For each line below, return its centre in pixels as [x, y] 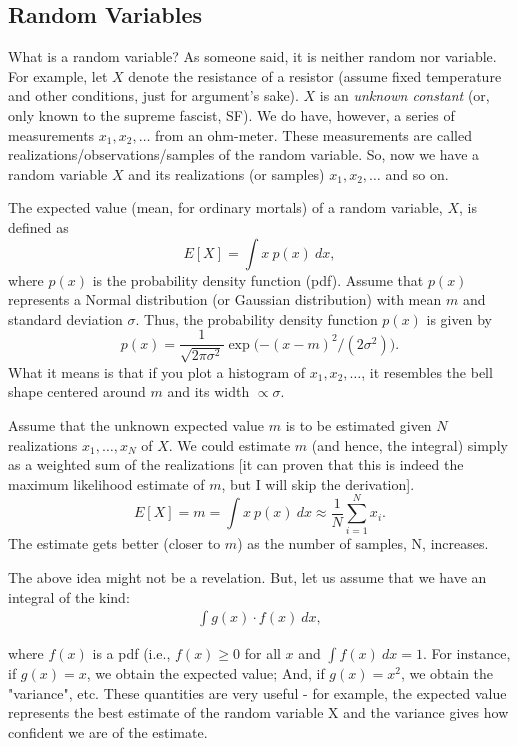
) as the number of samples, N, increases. [363, 543]
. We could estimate [229, 444]
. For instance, [466, 653]
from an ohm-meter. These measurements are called [313, 134]
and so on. [417, 173]
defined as [38, 226]
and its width [208, 391]
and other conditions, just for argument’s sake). [153, 95]
